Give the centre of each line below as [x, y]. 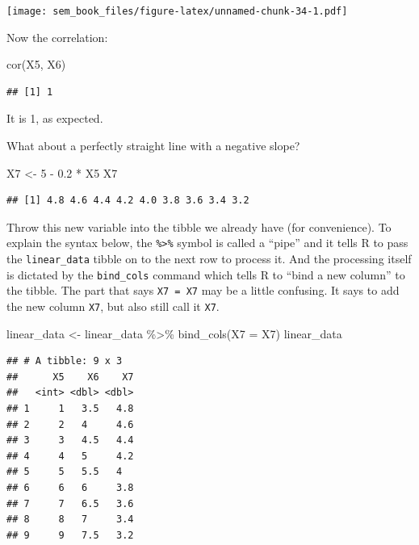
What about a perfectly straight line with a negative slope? [153, 146]
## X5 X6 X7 [70, 377]
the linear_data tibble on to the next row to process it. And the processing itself [209, 259]
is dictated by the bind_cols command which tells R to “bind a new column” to [206, 274]
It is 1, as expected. [55, 118]
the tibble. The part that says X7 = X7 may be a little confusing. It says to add [203, 290]
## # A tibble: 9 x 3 [65, 361]
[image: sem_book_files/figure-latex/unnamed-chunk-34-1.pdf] [177, 11]
